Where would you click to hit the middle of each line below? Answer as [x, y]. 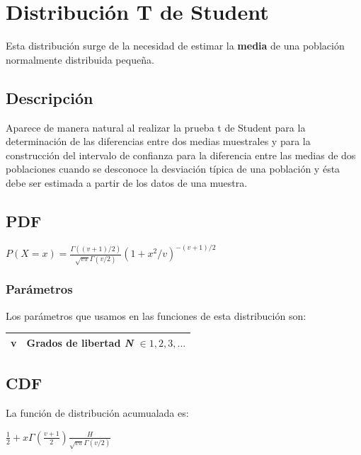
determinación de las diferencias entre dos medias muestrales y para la [158, 141]
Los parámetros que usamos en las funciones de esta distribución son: [156, 315]
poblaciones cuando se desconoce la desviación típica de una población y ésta [173, 169]
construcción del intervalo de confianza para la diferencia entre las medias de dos [181, 155]
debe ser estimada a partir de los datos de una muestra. [127, 182]
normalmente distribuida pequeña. [80, 59]
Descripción [50, 97]
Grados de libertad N [80, 342]
